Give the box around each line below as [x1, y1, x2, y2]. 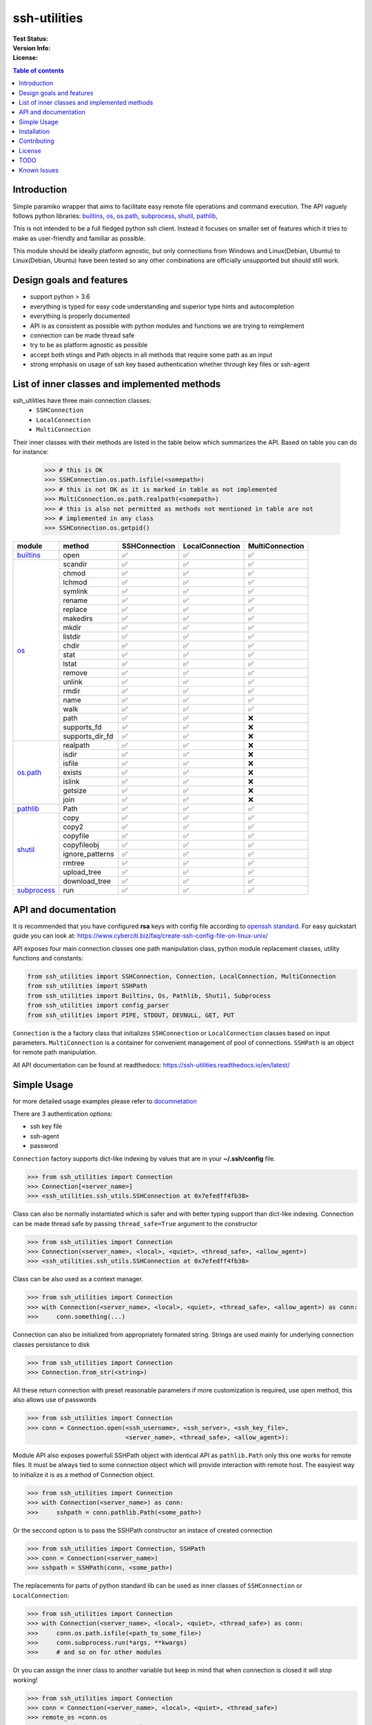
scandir [63, 560, 87, 569]
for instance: [12, 447, 49, 455]
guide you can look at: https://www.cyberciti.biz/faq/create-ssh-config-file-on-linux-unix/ [12, 931, 268, 940]
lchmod [63, 578, 87, 587]
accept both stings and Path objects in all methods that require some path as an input [30, 351, 273, 359]
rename [63, 595, 88, 605]
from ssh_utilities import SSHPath [27, 982, 147, 990]
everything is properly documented [30, 312, 130, 320]
